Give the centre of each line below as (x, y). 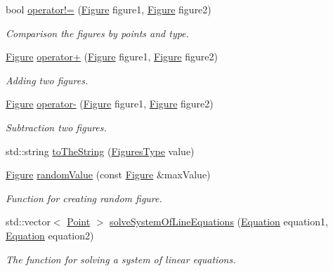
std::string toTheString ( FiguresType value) (100, 151)
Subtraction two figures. (56, 127)
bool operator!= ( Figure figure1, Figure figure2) (109, 9)
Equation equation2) (50, 235)
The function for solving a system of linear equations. (121, 259)
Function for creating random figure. (84, 198)
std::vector (28, 222)
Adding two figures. (47, 80)
